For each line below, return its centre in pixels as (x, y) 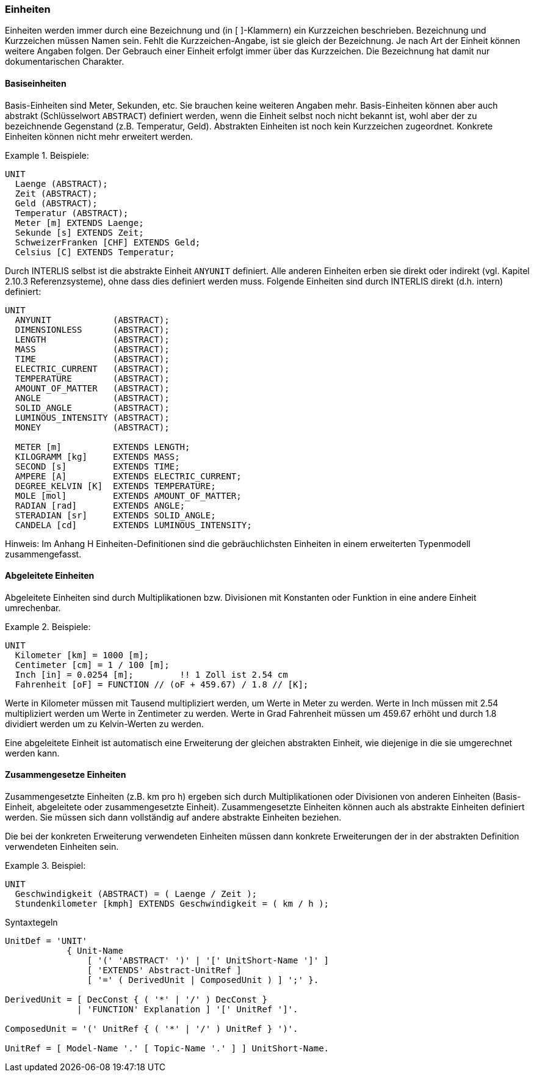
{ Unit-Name (95, 951)
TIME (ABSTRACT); (92, 359)
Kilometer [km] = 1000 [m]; (82, 655)
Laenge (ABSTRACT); (61, 183)
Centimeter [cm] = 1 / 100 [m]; (92, 665)
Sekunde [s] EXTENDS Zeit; (79, 232)
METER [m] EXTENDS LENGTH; (103, 447)
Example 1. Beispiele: (47, 155)
